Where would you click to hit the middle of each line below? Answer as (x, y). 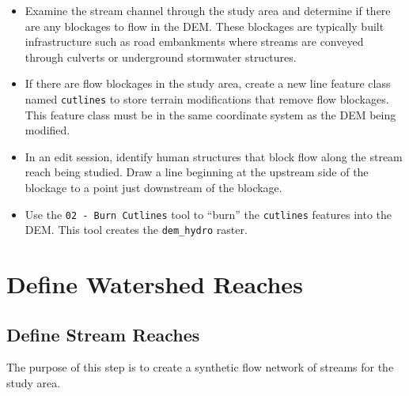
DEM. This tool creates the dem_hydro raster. (136, 230)
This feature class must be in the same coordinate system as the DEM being (210, 114)
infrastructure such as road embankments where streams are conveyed (194, 41)
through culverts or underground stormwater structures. (161, 57)
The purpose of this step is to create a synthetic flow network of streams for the (200, 367)
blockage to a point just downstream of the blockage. (153, 187)
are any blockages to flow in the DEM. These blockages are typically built (204, 26)
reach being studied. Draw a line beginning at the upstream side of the (197, 172)
